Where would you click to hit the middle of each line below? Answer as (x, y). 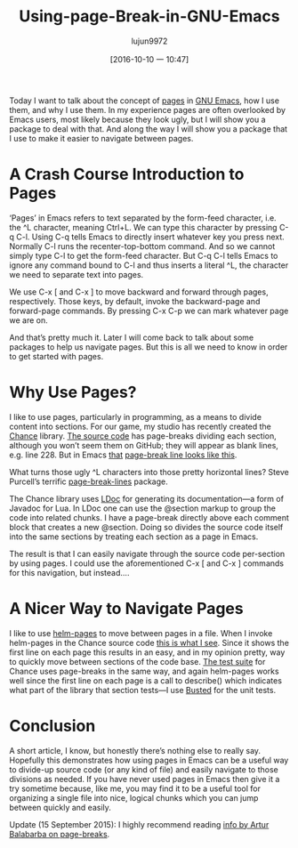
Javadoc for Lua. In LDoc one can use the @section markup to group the (142, 508)
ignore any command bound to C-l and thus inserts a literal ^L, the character (149, 265)
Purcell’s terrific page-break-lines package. (89, 481)
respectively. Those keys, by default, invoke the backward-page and (135, 301)
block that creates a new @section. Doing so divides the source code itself (146, 527)
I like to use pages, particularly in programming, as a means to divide (136, 416)
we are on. (29, 320)
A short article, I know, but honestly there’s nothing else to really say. (135, 750)
